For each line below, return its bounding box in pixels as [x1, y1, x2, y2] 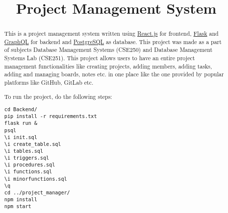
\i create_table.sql [4, 141, 61, 147]
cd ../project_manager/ [4, 189, 70, 195]
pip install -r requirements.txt [4, 114, 97, 119]
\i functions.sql [4, 169, 52, 175]
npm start [4, 204, 31, 210]
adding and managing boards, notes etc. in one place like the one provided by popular [4, 70, 224, 78]
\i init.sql [4, 134, 37, 140]
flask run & [4, 120, 37, 126]
